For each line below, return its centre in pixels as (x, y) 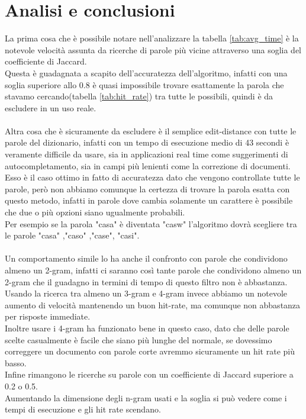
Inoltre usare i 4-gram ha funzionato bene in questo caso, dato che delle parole (147, 328)
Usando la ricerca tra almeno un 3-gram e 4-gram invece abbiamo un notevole (146, 293)
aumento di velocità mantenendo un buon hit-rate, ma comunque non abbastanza (153, 304)
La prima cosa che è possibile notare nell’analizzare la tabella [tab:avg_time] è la (152, 38)
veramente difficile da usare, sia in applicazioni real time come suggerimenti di (146, 154)
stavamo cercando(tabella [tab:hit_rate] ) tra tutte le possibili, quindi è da (139, 96)
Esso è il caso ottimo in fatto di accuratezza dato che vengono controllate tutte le (152, 177)
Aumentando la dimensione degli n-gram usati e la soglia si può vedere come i (146, 397)
